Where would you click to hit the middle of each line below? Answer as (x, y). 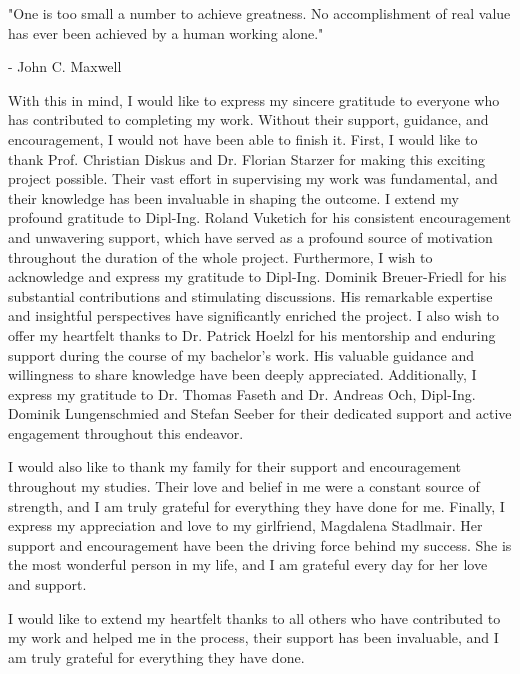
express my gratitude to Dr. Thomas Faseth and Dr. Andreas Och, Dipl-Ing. (242, 393)
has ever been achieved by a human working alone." (166, 32)
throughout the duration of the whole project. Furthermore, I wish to (220, 256)
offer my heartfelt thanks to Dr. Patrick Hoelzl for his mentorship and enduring (252, 334)
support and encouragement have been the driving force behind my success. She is (260, 544)
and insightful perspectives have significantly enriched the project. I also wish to (253, 315)
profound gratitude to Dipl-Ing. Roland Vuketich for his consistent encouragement (259, 217)
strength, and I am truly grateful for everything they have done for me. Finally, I (256, 505)
